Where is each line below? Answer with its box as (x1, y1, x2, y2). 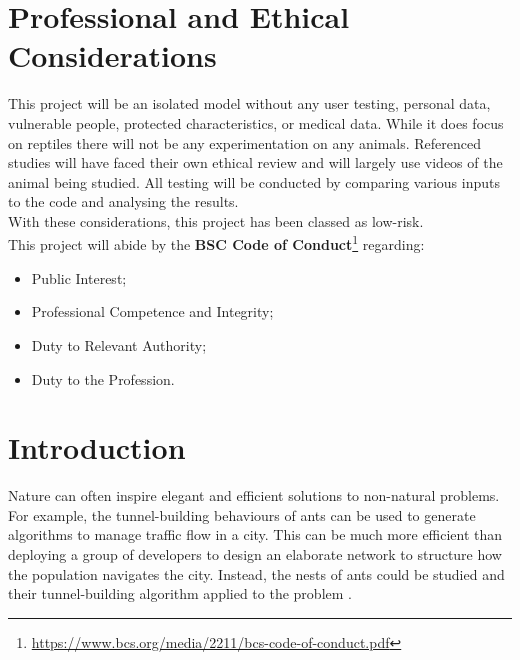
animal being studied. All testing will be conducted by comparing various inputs (8, 171, 500, 192)
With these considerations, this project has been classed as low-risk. (8, 210, 424, 231)
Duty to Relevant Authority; (31, 334, 207, 355)
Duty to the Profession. (31, 368, 175, 389)
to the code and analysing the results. (8, 191, 239, 212)
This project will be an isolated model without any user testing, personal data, (8, 93, 491, 114)
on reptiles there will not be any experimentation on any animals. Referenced (8, 132, 482, 153)
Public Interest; (31, 267, 127, 288)
